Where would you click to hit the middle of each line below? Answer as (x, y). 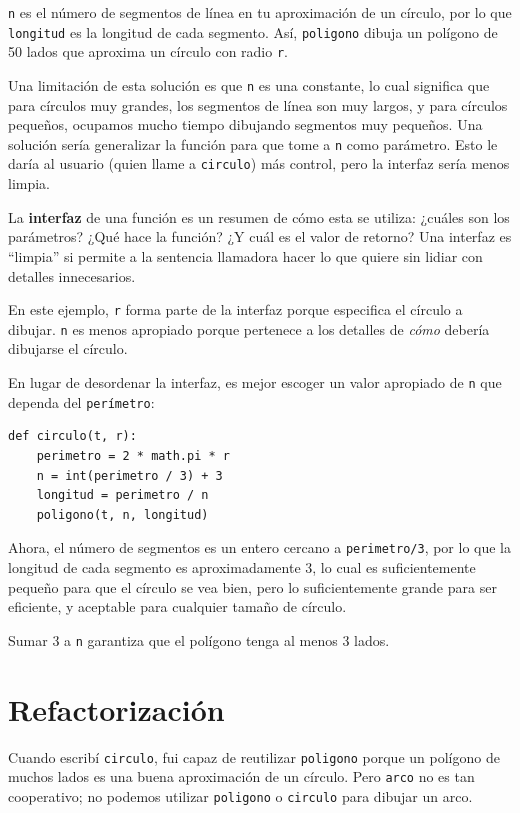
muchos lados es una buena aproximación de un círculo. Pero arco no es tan (241, 776)
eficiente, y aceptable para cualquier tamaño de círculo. (177, 606)
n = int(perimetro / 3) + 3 (129, 475)
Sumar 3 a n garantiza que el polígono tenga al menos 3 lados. (199, 639)
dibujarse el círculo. (68, 348)
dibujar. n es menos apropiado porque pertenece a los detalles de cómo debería (249, 328)
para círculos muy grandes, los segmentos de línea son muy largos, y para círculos (258, 104)
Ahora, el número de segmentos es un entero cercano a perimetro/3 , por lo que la (260, 547)
